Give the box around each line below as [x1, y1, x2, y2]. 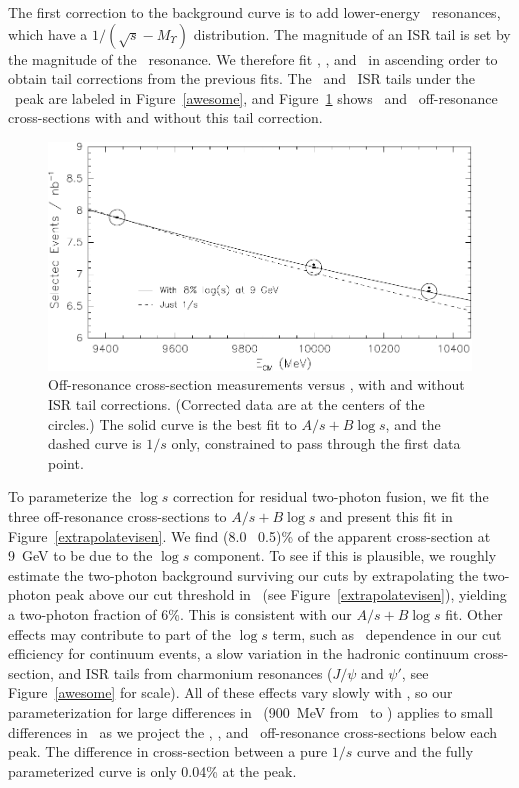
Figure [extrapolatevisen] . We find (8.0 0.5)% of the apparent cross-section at [8, 525, 491, 546]
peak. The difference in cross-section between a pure [8, 741, 328, 762]
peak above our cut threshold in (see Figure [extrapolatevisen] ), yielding [55, 584, 507, 605]
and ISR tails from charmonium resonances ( [58, 662, 333, 683]
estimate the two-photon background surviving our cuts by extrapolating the [8, 564, 479, 585]
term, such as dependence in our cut [272, 623, 502, 644]
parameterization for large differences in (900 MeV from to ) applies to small [8, 701, 494, 722]
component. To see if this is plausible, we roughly [193, 545, 497, 566]
